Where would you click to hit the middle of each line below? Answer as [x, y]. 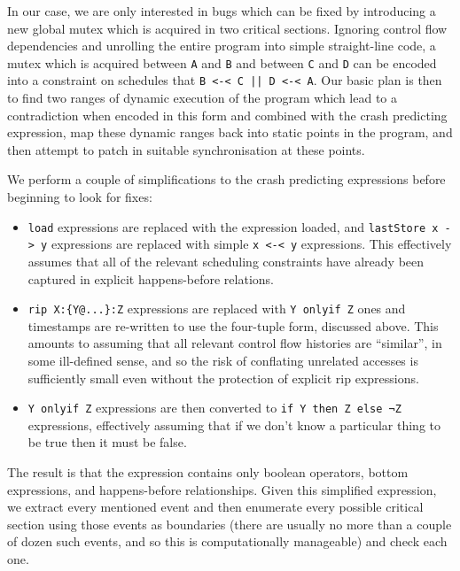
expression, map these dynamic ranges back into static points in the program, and [230, 132]
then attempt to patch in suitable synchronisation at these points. [186, 149]
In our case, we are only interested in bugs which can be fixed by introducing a [222, 11]
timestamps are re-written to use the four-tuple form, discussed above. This [233, 325]
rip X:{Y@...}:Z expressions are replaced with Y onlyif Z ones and [217, 309]
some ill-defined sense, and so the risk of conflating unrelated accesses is [223, 360]
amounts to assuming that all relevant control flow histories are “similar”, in [235, 343]
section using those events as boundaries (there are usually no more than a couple [230, 524]
